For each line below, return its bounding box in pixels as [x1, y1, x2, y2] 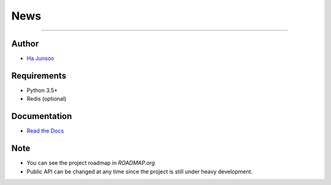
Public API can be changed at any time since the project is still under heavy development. [26, 168, 253, 175]
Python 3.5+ [26, 86, 58, 94]
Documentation [11, 111, 72, 122]
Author [11, 38, 39, 49]
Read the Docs [26, 127, 64, 134]
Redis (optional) [26, 95, 67, 103]
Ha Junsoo [26, 55, 55, 62]
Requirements [11, 70, 67, 81]
